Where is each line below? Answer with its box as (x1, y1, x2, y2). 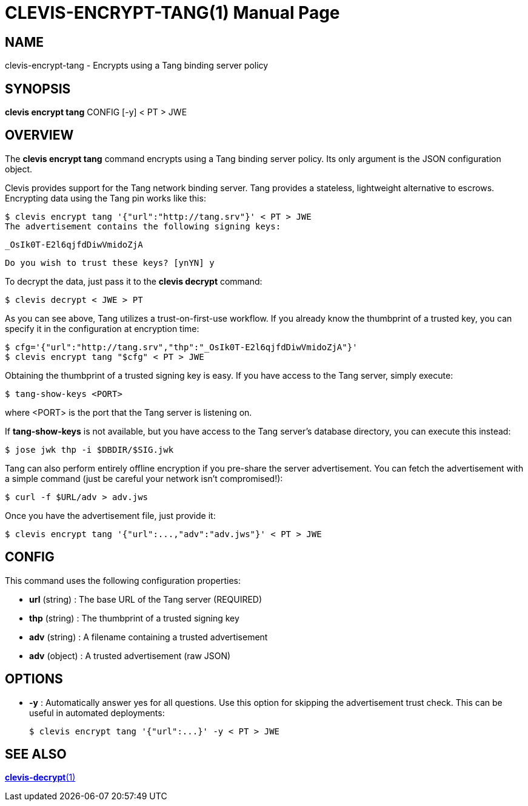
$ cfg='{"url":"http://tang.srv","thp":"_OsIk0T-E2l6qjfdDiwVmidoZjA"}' (5, 342, 358, 352)
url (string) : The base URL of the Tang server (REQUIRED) (29, 594, 262, 604)
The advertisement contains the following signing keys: (5, 221, 281, 231)
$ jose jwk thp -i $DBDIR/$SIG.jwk (5, 444, 174, 455)
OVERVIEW (5, 127, 74, 143)
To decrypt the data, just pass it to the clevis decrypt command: (5, 276, 262, 286)
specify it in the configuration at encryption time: (5, 323, 199, 334)
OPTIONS (5, 671, 63, 687)
